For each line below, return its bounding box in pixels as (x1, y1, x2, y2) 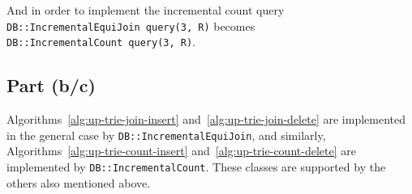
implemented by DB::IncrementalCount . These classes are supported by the (6, 158, 386, 175)
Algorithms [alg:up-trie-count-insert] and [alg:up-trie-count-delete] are (6, 142, 356, 159)
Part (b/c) (6, 73, 96, 98)
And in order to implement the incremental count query (6, 2, 285, 18)
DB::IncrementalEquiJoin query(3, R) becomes (6, 17, 255, 34)
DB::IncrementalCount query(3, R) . (6, 33, 195, 50)
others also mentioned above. (6, 174, 151, 191)
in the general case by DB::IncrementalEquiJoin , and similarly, (6, 126, 326, 143)
